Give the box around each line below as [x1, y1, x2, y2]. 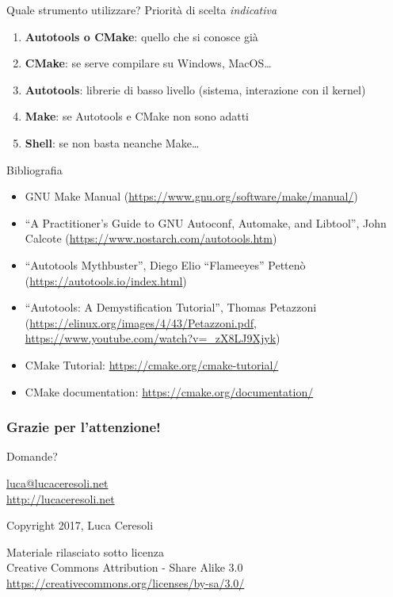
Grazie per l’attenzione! [6, 417, 161, 437]
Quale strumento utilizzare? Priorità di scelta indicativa [6, 2, 277, 17]
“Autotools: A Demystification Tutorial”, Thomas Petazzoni [25, 299, 317, 316]
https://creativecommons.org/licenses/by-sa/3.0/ [6, 574, 245, 591]
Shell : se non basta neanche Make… [25, 134, 200, 151]
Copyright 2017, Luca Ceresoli [6, 517, 154, 534]
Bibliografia [6, 161, 63, 178]
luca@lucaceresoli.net [6, 474, 109, 491]
